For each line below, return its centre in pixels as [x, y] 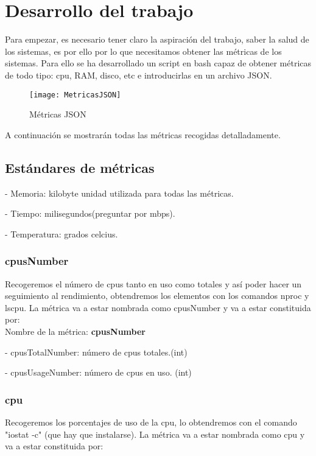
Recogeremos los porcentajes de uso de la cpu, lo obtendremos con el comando [151, 422]
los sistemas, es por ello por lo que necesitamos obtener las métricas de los [143, 51]
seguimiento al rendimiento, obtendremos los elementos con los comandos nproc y [157, 296]
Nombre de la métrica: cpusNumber [75, 331]
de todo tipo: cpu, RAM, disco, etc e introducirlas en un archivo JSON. [139, 75]
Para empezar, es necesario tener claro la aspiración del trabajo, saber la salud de [157, 39]
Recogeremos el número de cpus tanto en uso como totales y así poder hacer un [153, 283]
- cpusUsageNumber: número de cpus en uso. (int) [98, 372]
